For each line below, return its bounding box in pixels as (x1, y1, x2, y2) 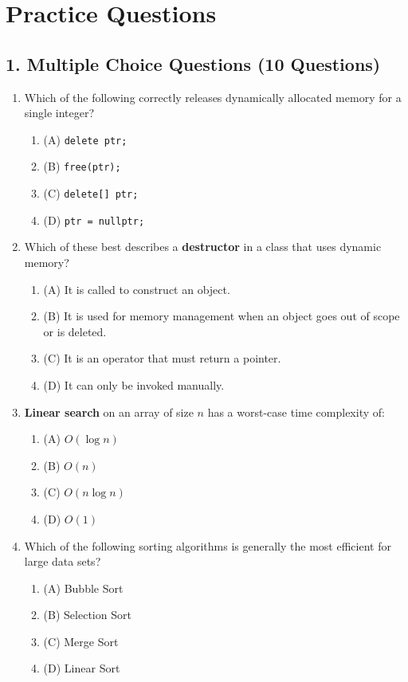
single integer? (24, 104, 95, 121)
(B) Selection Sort (43, 606, 131, 623)
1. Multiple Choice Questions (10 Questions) (6, 51, 381, 76)
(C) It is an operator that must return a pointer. (43, 350, 281, 366)
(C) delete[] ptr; (43, 185, 139, 202)
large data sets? (24, 553, 101, 570)
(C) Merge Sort (43, 633, 119, 649)
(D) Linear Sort (43, 660, 120, 676)
